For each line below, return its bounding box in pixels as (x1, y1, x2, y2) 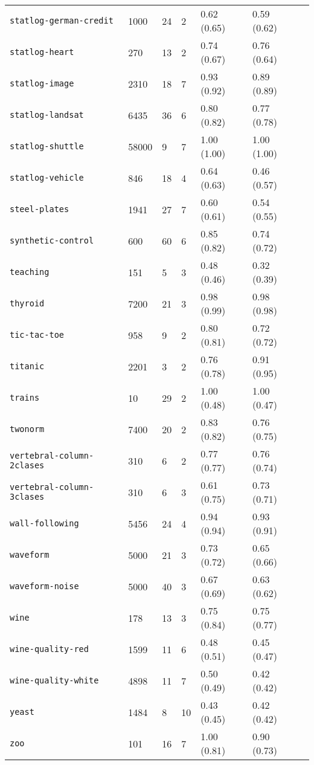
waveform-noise (10, 581, 79, 591)
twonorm (10, 424, 45, 434)
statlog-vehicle (10, 173, 84, 182)
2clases (10, 460, 45, 470)
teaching (10, 267, 50, 277)
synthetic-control (10, 236, 94, 245)
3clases (10, 492, 45, 502)
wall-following (10, 518, 79, 528)
